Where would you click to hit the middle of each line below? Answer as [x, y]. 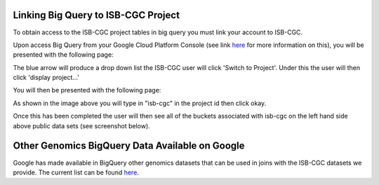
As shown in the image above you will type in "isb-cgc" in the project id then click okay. [140, 103]
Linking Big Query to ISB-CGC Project [97, 15]
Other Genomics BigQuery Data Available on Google [129, 146]
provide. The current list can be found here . [76, 172]
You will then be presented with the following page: [87, 90]
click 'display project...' [46, 78]
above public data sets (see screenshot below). [81, 125]
